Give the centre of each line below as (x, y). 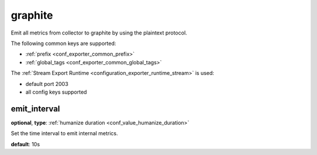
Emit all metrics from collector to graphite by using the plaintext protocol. (99, 33)
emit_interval (36, 108)
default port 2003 (47, 84)
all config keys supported (56, 92)
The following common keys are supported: (64, 43)
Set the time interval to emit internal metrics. (65, 133)
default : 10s (26, 144)
